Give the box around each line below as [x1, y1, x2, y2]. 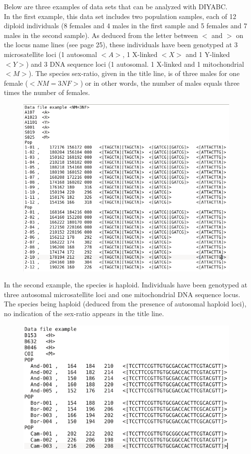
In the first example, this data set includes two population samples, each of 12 [4, 11, 236, 21]
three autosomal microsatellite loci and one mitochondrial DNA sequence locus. [4, 289, 240, 299]
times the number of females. [4, 87, 90, 97]
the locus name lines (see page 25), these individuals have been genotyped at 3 [4, 39, 238, 50]
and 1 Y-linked [185, 49, 230, 59]
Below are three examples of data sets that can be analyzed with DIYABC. [4, 1, 228, 11]
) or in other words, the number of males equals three [80, 77, 240, 88]
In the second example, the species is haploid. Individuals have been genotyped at [4, 280, 248, 290]
